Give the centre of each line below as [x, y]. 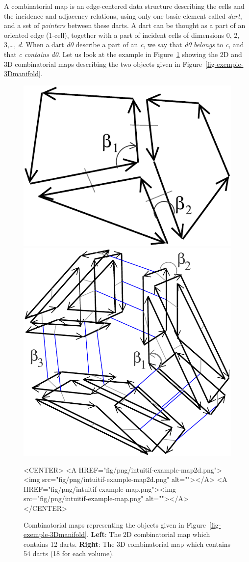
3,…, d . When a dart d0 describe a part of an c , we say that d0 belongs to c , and [124, 44]
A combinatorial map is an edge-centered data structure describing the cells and [124, 6]
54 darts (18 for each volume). [69, 553]
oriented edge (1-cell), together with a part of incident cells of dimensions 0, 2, [122, 35]
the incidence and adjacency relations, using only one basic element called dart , [123, 15]
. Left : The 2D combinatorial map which [148, 534]
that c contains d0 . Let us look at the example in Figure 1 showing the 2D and [123, 54]
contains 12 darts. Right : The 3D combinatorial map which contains [127, 544]
